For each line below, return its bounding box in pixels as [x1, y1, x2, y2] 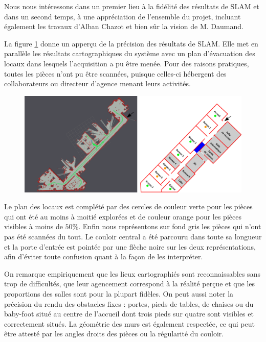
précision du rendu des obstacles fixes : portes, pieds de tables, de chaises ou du [4, 298, 254, 309]
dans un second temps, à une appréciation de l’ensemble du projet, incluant [4, 11, 241, 21]
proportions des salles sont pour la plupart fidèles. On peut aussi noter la [4, 288, 234, 299]
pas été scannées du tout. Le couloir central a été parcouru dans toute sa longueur [4, 231, 262, 241]
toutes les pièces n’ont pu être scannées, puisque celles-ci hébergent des [4, 68, 227, 79]
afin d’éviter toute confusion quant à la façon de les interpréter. [4, 251, 203, 262]
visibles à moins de [4, 221, 63, 232]
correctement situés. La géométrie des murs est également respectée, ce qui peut [4, 318, 255, 329]
